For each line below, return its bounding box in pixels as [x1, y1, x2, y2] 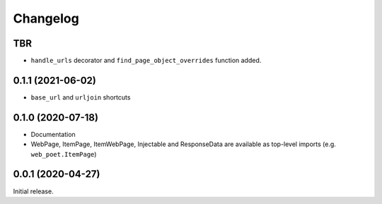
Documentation [30, 130, 76, 138]
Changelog [13, 11, 79, 26]
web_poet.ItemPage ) [30, 150, 97, 158]
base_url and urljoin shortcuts [30, 92, 131, 102]
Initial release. [13, 187, 54, 196]
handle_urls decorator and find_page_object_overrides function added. [30, 56, 262, 65]
